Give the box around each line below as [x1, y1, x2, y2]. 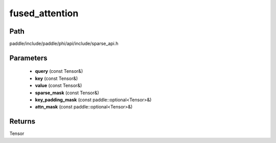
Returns [9, 117, 36, 126]
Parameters [9, 53, 48, 62]
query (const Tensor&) [35, 68, 83, 74]
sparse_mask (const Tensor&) [35, 90, 99, 96]
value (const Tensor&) [35, 82, 82, 89]
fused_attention [9, 8, 79, 19]
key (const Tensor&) [35, 75, 78, 81]
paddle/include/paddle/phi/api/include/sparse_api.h [9, 41, 119, 47]
